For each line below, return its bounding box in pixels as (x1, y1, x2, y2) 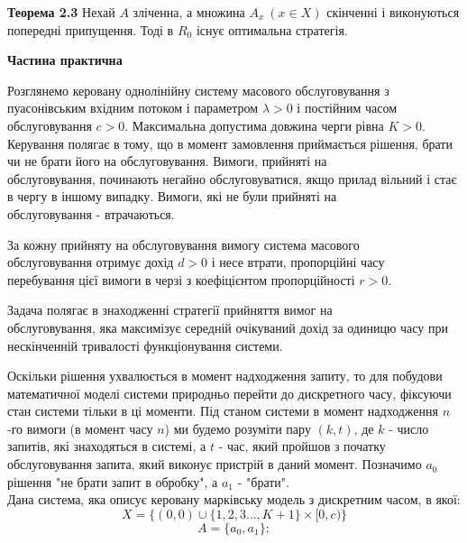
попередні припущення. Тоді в (7, 20, 174, 39)
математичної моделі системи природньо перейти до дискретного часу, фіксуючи (7, 383, 452, 402)
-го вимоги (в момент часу (7, 419, 153, 437)
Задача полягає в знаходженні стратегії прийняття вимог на (7, 300, 333, 319)
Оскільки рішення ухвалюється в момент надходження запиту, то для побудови (7, 366, 443, 385)
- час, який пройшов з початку (218, 437, 386, 456)
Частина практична (7, 51, 123, 69)
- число (389, 419, 429, 437)
